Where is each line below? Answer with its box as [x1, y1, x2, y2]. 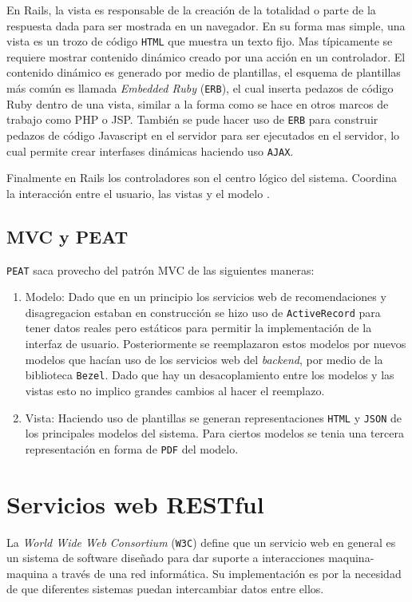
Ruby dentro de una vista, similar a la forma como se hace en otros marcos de [6, 95, 389, 112]
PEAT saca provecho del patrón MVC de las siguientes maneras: [6, 261, 315, 278]
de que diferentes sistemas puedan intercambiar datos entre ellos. [6, 580, 324, 597]
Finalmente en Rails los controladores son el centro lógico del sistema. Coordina [6, 169, 398, 186]
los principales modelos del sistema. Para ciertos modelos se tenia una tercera [25, 425, 405, 442]
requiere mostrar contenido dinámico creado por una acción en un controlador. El [6, 48, 406, 65]
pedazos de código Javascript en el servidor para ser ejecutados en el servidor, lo [6, 126, 400, 143]
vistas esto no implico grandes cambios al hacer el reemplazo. [25, 382, 325, 398]
